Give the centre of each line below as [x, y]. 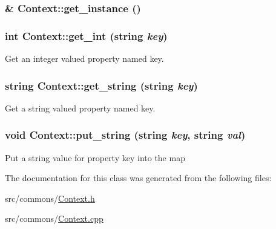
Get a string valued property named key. [80, 108]
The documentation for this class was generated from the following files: [138, 178]
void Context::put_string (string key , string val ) [125, 135]
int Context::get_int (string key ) [86, 35]
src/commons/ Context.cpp [54, 218]
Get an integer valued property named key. [84, 58]
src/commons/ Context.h [50, 198]
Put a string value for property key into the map [95, 157]
